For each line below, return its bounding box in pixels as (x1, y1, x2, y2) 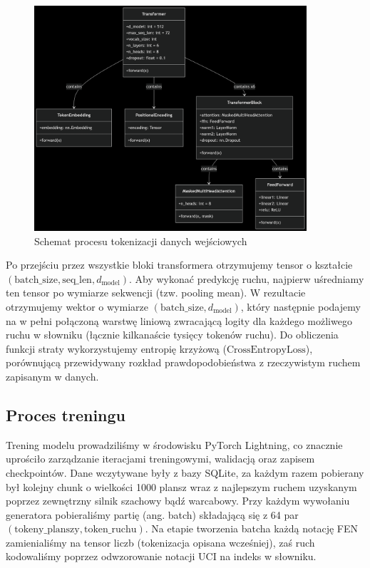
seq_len (62, 274, 92, 285)
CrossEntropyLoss (226, 344, 306, 355)
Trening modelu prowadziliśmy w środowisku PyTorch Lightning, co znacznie (6, 437, 343, 452)
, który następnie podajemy (240, 299, 361, 314)
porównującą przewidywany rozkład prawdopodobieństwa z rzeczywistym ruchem (6, 355, 361, 370)
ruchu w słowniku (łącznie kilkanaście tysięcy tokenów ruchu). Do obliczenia (6, 327, 339, 342)
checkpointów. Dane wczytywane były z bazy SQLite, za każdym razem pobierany (6, 465, 364, 480)
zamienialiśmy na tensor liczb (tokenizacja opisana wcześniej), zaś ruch (6, 535, 315, 549)
